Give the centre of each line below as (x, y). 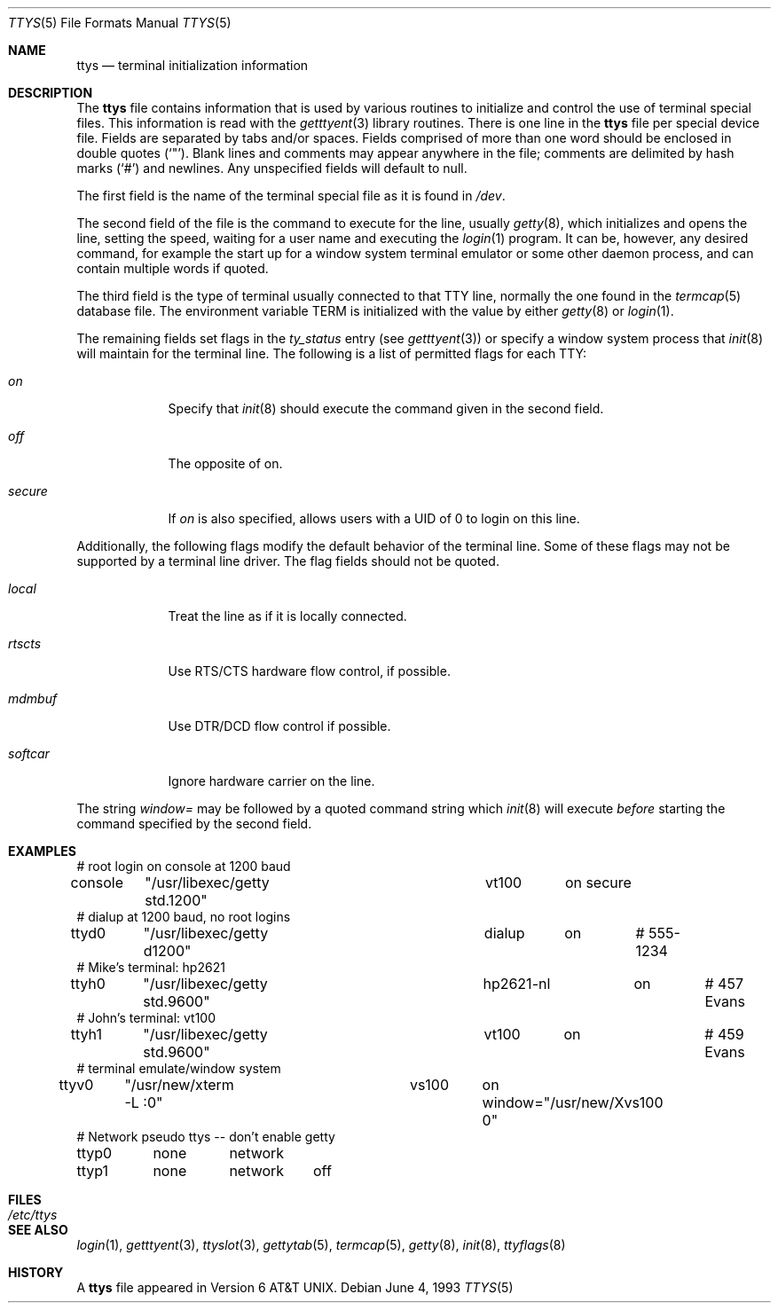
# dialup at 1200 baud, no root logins (184, 917)
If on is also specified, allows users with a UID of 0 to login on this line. (374, 518)
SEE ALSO (38, 1230)
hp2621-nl (517, 984)
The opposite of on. (225, 463)
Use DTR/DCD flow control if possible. (279, 726)
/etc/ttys (33, 1215)
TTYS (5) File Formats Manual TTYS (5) (120, 23)
